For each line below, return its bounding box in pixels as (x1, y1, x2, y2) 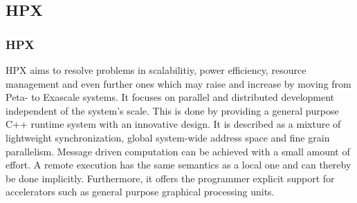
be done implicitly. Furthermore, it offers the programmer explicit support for (6, 171, 335, 185)
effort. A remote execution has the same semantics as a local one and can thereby (6, 157, 351, 172)
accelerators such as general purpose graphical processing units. (6, 184, 275, 199)
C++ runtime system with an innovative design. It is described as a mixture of (6, 117, 341, 131)
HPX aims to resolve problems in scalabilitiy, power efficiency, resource (6, 63, 306, 77)
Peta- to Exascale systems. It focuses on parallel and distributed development (6, 90, 335, 104)
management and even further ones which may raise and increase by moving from (6, 76, 351, 90)
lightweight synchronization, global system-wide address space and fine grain (6, 130, 330, 144)
